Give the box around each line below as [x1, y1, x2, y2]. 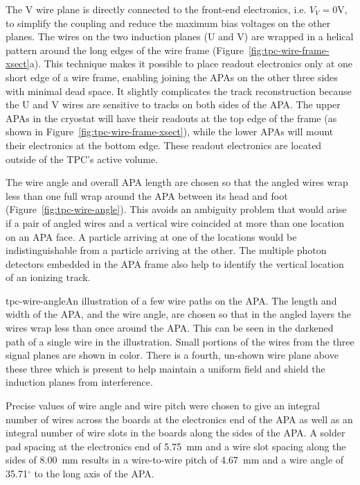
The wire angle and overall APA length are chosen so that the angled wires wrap [6, 175, 348, 189]
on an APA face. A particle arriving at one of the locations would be [6, 229, 297, 244]
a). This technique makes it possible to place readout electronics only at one [29, 56, 352, 71]
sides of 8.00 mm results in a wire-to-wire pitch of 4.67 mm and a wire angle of [6, 452, 344, 467]
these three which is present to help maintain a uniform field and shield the [6, 361, 325, 375]
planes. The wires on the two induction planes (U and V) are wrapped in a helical [6, 29, 354, 44]
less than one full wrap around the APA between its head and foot [6, 188, 288, 203]
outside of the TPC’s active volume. [6, 151, 159, 166]
